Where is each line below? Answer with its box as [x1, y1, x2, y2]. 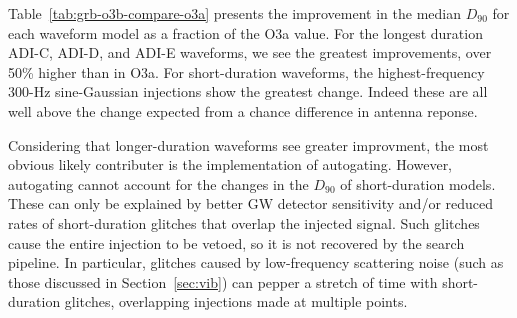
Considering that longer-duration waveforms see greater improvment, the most [8, 134, 489, 155]
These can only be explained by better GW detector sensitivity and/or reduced [8, 193, 494, 214]
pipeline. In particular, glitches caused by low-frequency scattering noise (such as [8, 252, 504, 273]
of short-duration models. [340, 173, 496, 194]
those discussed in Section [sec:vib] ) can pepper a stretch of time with [8, 271, 438, 292]
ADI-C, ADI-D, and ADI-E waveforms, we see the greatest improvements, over [8, 42, 492, 63]
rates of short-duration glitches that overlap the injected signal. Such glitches [8, 212, 480, 233]
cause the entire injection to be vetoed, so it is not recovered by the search [8, 232, 465, 253]
